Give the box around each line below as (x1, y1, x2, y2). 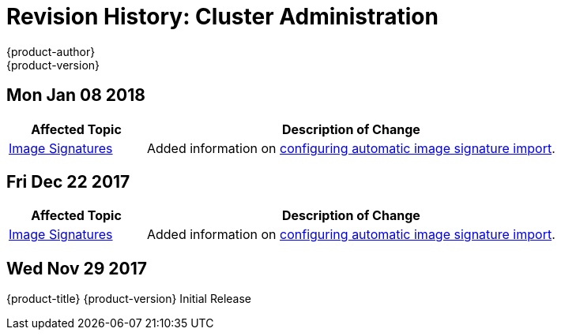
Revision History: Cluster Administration (6, 3, 439, 30)
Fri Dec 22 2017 (6, 172, 130, 192)
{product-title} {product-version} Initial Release (6, 292, 252, 306)
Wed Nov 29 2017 (6, 258, 148, 278)
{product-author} (6, 44, 96, 58)
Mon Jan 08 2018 (6, 85, 145, 106)
